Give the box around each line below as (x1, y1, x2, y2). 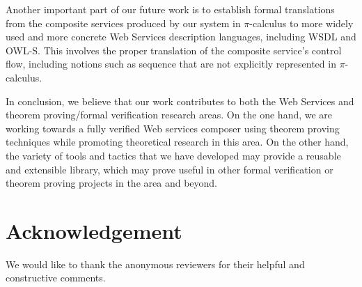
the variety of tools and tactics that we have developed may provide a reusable (6, 148, 341, 162)
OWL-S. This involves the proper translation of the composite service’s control (6, 42, 342, 57)
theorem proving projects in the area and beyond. (6, 176, 217, 190)
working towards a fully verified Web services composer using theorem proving (6, 121, 340, 135)
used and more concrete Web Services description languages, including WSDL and (6, 29, 356, 44)
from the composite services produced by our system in (6, 15, 241, 30)
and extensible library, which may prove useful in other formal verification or (6, 162, 333, 176)
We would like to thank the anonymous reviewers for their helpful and (6, 256, 305, 271)
